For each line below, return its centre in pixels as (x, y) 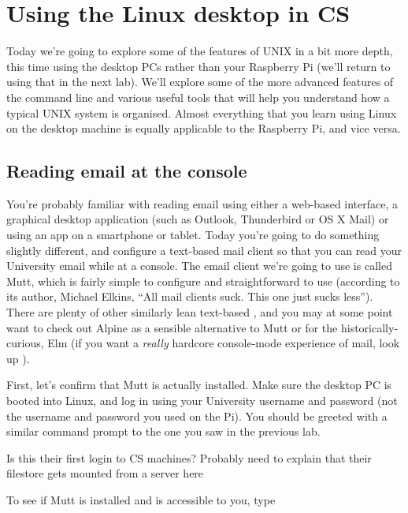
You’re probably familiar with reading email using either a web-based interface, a (202, 203)
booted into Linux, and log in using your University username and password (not (202, 401)
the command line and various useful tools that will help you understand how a (198, 97)
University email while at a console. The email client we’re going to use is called (199, 266)
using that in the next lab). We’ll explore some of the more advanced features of (200, 82)
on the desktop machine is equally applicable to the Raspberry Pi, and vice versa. (204, 128)
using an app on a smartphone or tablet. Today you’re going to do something (193, 235)
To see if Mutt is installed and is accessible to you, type (141, 499)
